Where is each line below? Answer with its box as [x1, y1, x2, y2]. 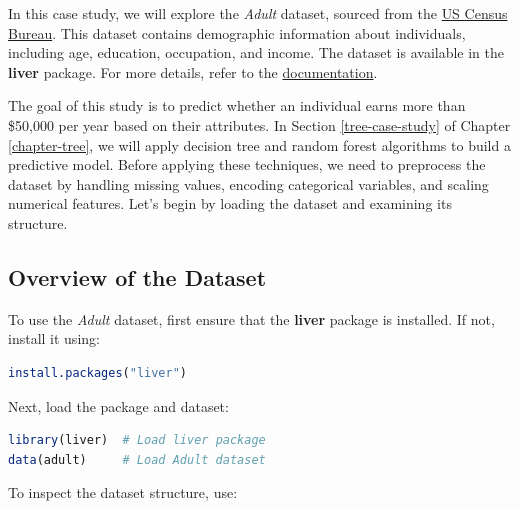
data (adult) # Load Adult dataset [8, 452, 266, 467]
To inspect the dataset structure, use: [8, 482, 238, 503]
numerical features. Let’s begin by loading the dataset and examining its [8, 193, 452, 214]
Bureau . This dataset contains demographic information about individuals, [8, 22, 466, 43]
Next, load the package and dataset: [8, 395, 229, 416]
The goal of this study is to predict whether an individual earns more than [8, 95, 466, 116]
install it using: [8, 328, 100, 349]
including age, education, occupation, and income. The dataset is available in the [8, 42, 505, 63]
